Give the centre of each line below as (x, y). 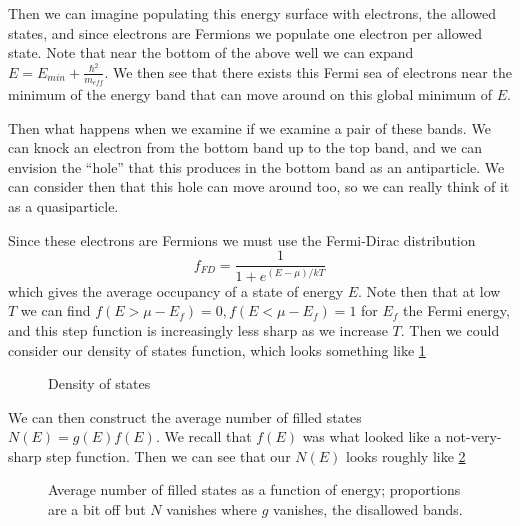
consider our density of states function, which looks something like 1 (217, 349)
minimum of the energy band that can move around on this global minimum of (250, 94)
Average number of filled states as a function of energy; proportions (254, 489)
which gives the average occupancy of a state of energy (176, 290)
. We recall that (203, 436)
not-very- (473, 436)
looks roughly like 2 (406, 455)
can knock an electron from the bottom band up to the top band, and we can (245, 147)
